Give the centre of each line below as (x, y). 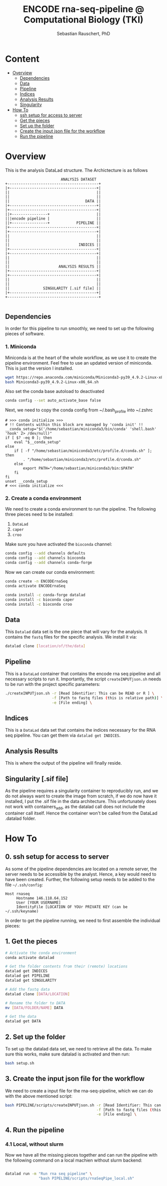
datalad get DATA (23, 1021)
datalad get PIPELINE (28, 976)
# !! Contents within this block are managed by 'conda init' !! (74, 425)
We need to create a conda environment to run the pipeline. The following (81, 509)
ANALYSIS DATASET (79, 179)
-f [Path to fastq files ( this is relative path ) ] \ (108, 698)
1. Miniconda (21, 347)
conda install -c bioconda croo (39, 604)
